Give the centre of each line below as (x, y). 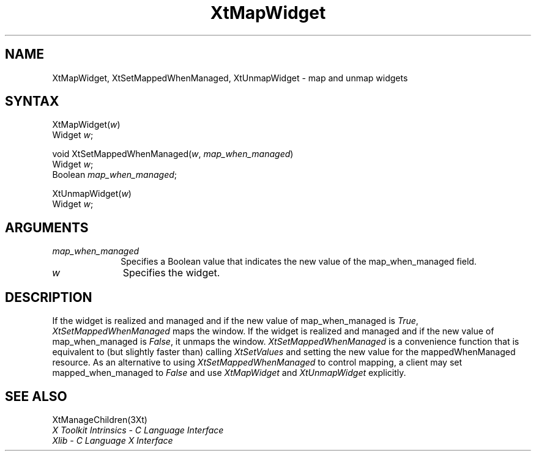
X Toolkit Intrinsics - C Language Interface (138, 430)
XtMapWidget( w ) (86, 125)
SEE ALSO (36, 396)
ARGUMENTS (47, 227)
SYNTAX (32, 101)
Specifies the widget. (171, 273)
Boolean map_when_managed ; (115, 175)
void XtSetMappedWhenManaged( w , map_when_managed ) (173, 154)
